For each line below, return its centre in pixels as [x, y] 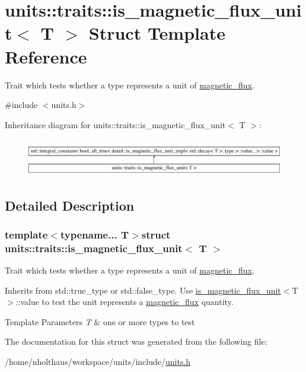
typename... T [95, 234]
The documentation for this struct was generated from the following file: [136, 341]
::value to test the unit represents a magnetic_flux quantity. [125, 302]
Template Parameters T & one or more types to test [100, 321]
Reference [46, 56]
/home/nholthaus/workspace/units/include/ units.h [98, 362]
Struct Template [157, 33]
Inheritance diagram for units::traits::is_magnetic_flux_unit [115, 124]
